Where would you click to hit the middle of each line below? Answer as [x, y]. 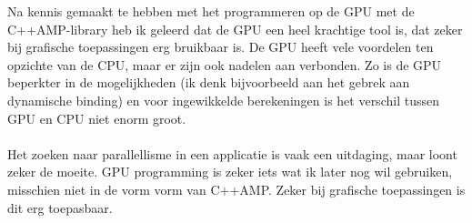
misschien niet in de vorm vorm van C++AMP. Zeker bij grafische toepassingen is [236, 189]
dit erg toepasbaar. [60, 207]
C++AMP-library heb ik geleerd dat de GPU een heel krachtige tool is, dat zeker [235, 29]
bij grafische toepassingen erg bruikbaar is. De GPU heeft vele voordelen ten [221, 47]
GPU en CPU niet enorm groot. [97, 118]
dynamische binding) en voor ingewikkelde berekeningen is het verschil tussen [223, 100]
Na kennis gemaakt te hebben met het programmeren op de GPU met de [211, 11]
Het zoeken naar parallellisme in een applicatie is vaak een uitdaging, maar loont [232, 153]
